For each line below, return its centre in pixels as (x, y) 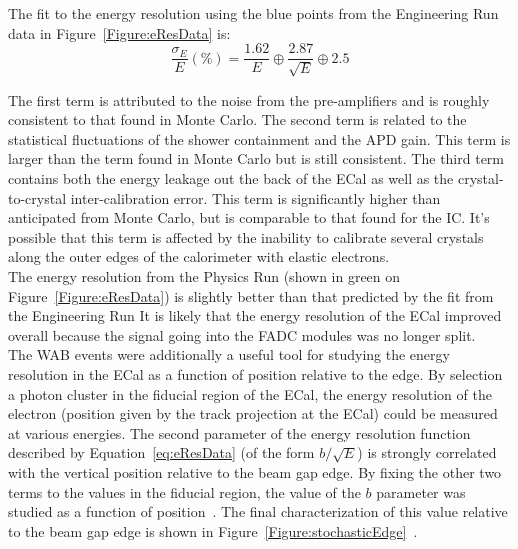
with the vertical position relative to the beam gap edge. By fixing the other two (255, 471)
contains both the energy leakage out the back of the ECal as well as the (231, 178)
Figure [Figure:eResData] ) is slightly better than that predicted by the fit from (251, 295)
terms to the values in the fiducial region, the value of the (184, 491)
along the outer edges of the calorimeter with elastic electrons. (199, 256)
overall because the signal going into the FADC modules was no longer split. (242, 334)
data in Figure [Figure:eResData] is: (119, 32)
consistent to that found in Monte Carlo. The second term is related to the (237, 119)
